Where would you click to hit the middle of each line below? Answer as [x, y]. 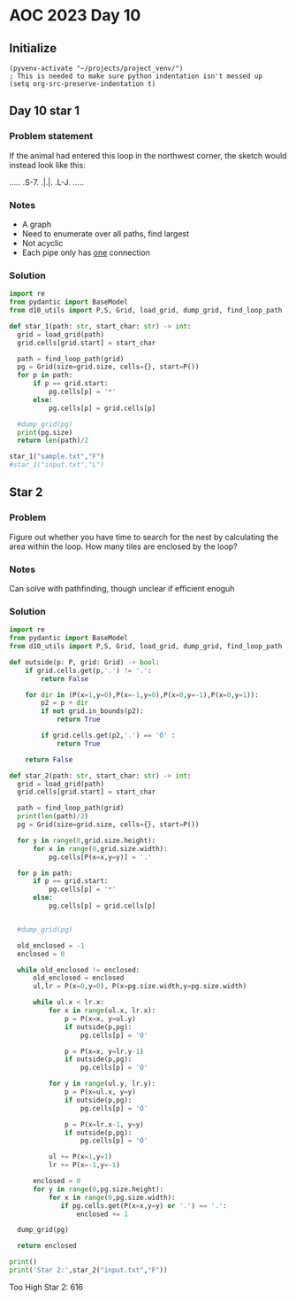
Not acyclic [42, 243]
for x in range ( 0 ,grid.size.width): [100, 848]
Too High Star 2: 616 [46, 1287]
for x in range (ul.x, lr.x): [102, 1011]
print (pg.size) [45, 432]
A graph [36, 224]
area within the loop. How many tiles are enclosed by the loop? [124, 546]
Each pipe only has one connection [86, 252]
